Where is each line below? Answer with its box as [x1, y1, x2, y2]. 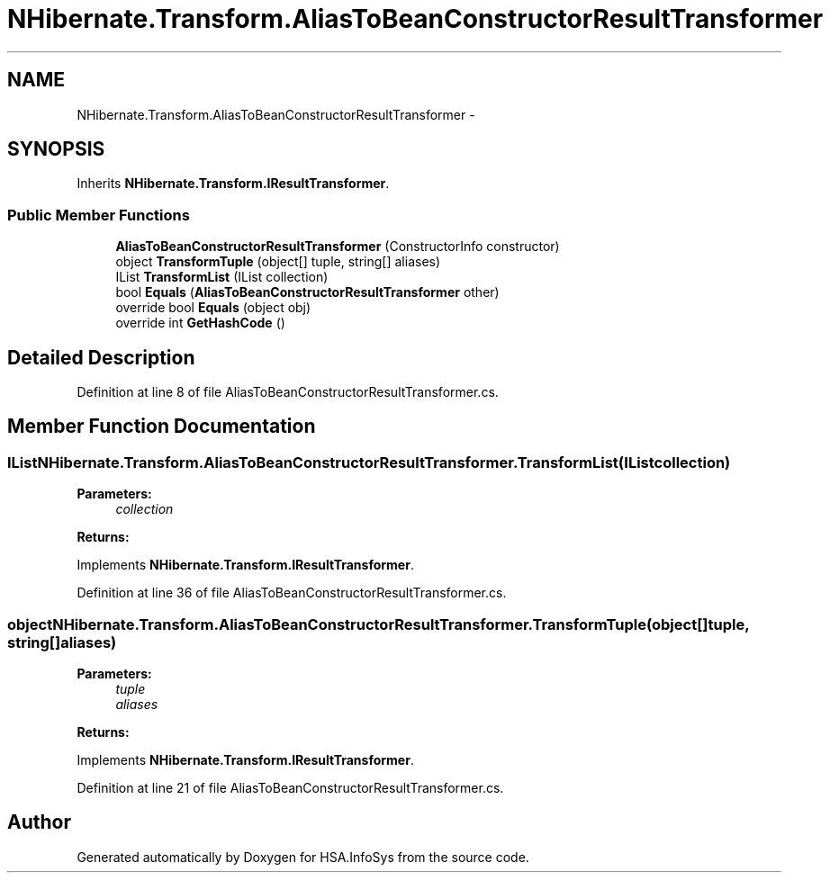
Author [7, 811, 71, 834]
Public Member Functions [7, 205, 190, 224]
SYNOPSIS [7, 138, 105, 161]
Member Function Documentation [7, 415, 316, 438]
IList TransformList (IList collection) [115, 269, 329, 285]
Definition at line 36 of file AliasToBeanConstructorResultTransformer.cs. [77, 585, 507, 601]
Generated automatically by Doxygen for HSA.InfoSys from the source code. [77, 849, 529, 865]
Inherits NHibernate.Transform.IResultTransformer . [77, 175, 390, 192]
